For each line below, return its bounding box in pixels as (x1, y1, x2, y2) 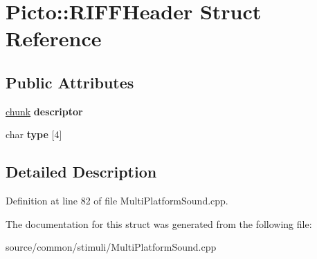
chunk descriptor (6, 104, 83, 118)
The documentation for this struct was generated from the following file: (6, 216, 312, 231)
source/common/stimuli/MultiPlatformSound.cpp (6, 240, 217, 254)
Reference (6, 24, 102, 52)
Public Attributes (6, 71, 134, 93)
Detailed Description (6, 161, 157, 182)
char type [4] (6, 127, 62, 142)
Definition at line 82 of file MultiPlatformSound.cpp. (6, 193, 228, 208)
